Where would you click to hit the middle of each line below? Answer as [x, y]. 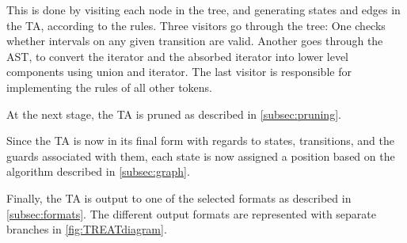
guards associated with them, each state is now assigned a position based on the [201, 156]
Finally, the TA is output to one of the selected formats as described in [179, 197]
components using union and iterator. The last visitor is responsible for [179, 72]
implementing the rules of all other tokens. [110, 87]
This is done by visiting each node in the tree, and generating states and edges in [203, 9]
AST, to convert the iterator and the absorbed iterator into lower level [178, 56]
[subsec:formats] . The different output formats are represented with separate [192, 213]
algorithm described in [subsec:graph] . [98, 171]
